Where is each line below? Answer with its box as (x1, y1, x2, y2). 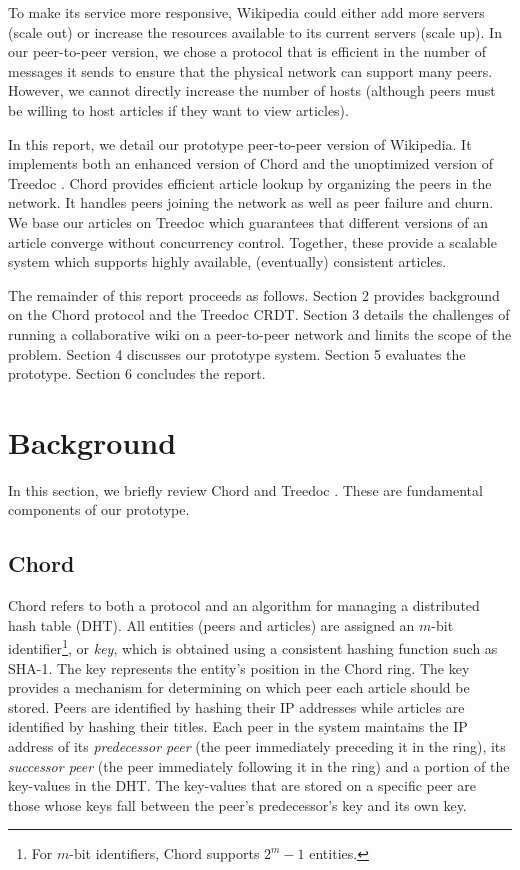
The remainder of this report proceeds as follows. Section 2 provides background (8, 284, 500, 305)
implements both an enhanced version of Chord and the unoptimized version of (8, 153, 493, 174)
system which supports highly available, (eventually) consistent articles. (8, 251, 447, 272)
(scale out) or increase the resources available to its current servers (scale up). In (8, 21, 502, 42)
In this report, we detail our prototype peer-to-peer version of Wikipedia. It (8, 133, 472, 154)
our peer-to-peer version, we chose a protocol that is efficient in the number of (8, 41, 486, 62)
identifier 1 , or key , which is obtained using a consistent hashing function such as (8, 635, 498, 659)
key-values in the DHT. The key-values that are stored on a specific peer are (8, 775, 477, 796)
